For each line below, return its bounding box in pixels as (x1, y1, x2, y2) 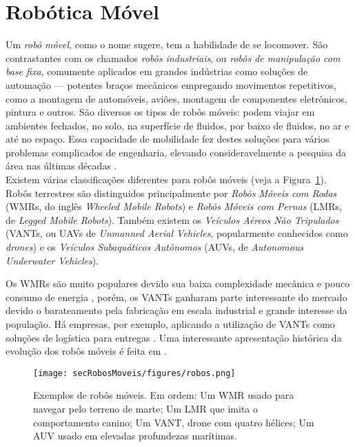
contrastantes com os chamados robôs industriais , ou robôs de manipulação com (6, 50, 341, 65)
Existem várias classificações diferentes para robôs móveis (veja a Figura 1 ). (6, 172, 327, 187)
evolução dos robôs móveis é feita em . (6, 344, 167, 358)
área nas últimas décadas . (6, 158, 117, 173)
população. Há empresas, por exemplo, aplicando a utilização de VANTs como (6, 317, 335, 331)
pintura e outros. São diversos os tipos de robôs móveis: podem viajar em (6, 105, 315, 119)
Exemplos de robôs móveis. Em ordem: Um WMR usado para (33, 388, 294, 402)
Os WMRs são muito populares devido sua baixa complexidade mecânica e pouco (6, 276, 350, 291)
